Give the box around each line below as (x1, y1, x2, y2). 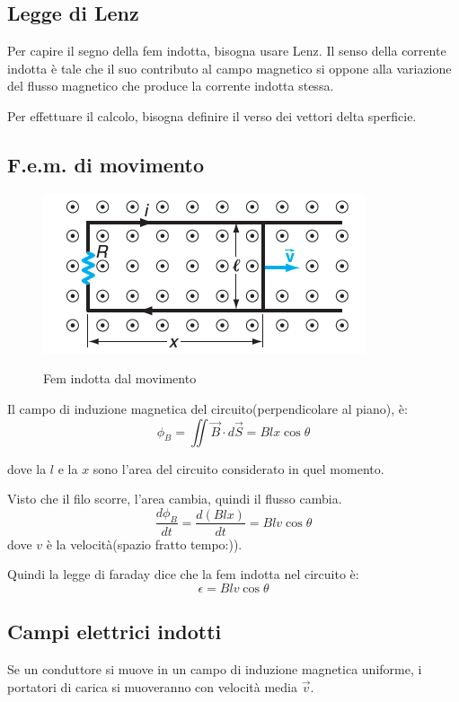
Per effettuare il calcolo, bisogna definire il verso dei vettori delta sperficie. (7, 106, 417, 125)
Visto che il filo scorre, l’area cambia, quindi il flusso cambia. (7, 489, 342, 508)
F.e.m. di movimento (7, 150, 205, 178)
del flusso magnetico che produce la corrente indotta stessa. (7, 76, 334, 95)
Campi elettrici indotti (7, 618, 222, 645)
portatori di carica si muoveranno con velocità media (7, 677, 298, 696)
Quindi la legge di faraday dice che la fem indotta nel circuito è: (7, 565, 359, 584)
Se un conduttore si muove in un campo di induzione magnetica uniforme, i (7, 659, 422, 678)
